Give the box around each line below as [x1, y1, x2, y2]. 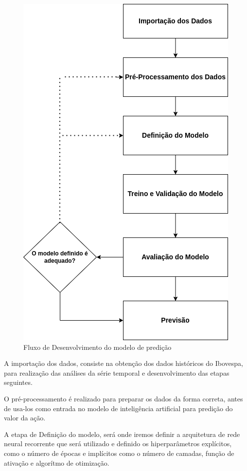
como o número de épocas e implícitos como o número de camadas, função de [4, 448, 234, 458]
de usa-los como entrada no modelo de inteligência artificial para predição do [4, 403, 233, 413]
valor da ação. [4, 413, 46, 423]
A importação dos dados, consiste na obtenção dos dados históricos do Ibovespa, [4, 358, 243, 368]
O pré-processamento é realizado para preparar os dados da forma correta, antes [4, 393, 243, 403]
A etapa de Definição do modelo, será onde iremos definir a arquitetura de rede [4, 429, 240, 439]
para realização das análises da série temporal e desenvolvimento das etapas [4, 367, 229, 378]
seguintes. [4, 377, 33, 387]
